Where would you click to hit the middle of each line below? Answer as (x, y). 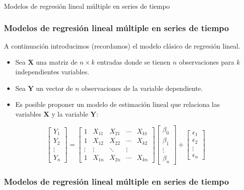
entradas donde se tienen (134, 62)
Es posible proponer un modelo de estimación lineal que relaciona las (117, 104)
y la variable (70, 113)
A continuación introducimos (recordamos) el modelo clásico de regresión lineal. (122, 45)
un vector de (54, 88)
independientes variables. (52, 71)
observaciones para (206, 62)
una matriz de (57, 62)
